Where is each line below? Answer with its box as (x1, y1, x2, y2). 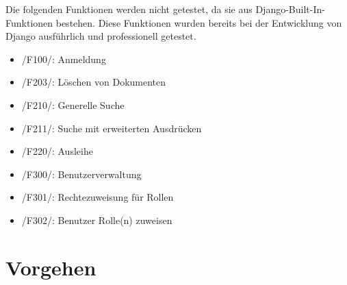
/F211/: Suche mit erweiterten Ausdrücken (21, 121, 202, 135)
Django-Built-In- (255, 2, 325, 16)
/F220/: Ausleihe (21, 144, 93, 158)
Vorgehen (5, 253, 97, 281)
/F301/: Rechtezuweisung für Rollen (21, 190, 174, 204)
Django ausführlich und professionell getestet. (5, 29, 196, 43)
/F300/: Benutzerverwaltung (21, 166, 142, 181)
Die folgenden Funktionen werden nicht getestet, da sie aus (5, 2, 253, 16)
